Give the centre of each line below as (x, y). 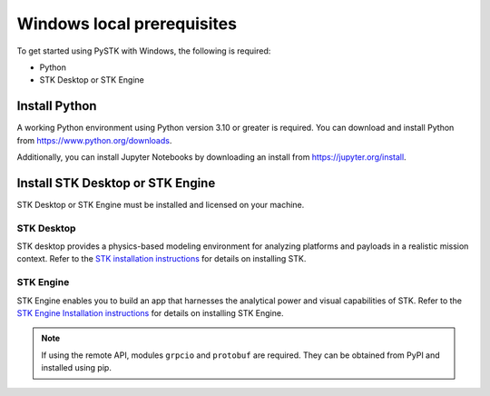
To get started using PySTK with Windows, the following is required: (144, 51)
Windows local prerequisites (127, 24)
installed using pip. (77, 368)
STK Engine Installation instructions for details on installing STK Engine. (150, 312)
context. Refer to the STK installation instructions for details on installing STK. (162, 259)
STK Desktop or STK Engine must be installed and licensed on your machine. (161, 204)
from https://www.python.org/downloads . (94, 140)
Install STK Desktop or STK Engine (116, 183)
